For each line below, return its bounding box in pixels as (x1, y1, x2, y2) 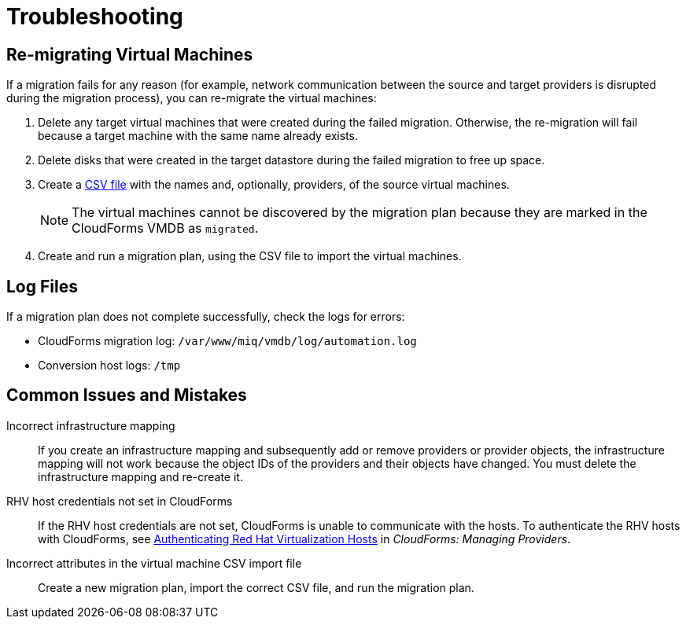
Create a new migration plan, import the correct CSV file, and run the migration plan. (38, 580, 474, 594)
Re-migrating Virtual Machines (6, 44, 253, 64)
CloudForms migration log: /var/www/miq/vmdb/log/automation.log (38, 334, 417, 348)
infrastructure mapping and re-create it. (38, 469, 243, 483)
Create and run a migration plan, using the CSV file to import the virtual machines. (38, 249, 462, 263)
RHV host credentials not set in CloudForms (6, 494, 233, 508)
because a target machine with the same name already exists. (38, 129, 359, 143)
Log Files (6, 276, 78, 296)
